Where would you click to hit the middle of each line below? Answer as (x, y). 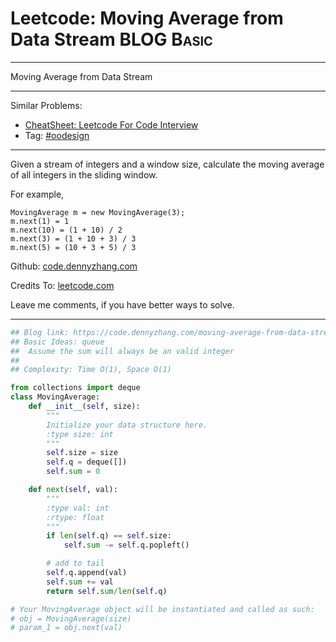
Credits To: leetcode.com (62, 285)
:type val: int (78, 508)
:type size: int (80, 434)
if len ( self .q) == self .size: (109, 536)
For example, (37, 194)
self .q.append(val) (87, 573)
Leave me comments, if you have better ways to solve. (122, 304)
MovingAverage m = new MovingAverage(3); (98, 212)
